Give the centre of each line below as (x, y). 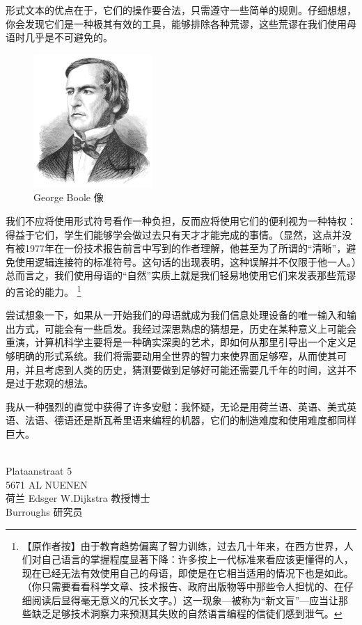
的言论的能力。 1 (44, 290)
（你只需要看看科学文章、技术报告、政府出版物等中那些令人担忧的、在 (183, 586)
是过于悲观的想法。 (49, 383)
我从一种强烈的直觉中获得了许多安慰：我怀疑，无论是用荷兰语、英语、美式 (176, 406)
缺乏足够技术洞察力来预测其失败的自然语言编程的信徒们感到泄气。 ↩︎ (187, 614)
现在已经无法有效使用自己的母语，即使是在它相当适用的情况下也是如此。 (188, 572)
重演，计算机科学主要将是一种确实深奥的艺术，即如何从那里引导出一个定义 (176, 342)
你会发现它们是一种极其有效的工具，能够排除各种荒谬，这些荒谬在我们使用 (176, 23)
